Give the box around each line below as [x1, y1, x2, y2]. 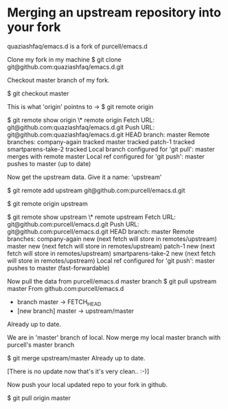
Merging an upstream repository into [7, 5, 222, 21]
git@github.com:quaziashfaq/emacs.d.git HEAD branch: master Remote [7, 130, 210, 139]
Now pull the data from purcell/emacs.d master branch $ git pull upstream [7, 277, 217, 285]
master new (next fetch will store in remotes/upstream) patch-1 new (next [7, 242, 215, 250]
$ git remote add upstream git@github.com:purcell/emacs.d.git [7, 186, 185, 194]
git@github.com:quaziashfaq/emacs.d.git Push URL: [7, 123, 155, 131]
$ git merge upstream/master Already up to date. [7, 353, 146, 362]
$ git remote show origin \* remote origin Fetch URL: [7, 115, 155, 124]
